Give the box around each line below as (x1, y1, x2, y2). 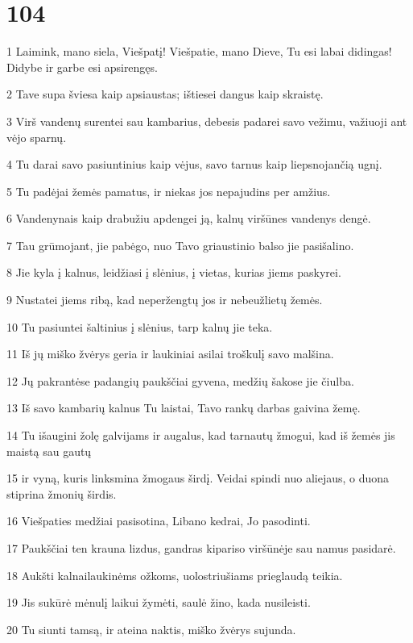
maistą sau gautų (6, 442, 92, 459)
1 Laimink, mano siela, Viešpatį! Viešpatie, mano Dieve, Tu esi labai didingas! (6, 43, 392, 60)
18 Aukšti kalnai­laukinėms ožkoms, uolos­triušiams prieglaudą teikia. (6, 566, 343, 583)
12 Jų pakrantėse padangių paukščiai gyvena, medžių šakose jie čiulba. (6, 372, 354, 389)
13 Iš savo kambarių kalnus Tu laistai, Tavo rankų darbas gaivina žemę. (6, 399, 361, 416)
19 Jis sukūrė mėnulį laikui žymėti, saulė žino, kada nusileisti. (6, 594, 311, 611)
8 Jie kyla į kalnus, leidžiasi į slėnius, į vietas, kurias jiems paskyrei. (6, 264, 341, 281)
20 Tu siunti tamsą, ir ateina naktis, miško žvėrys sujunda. (6, 620, 296, 637)
